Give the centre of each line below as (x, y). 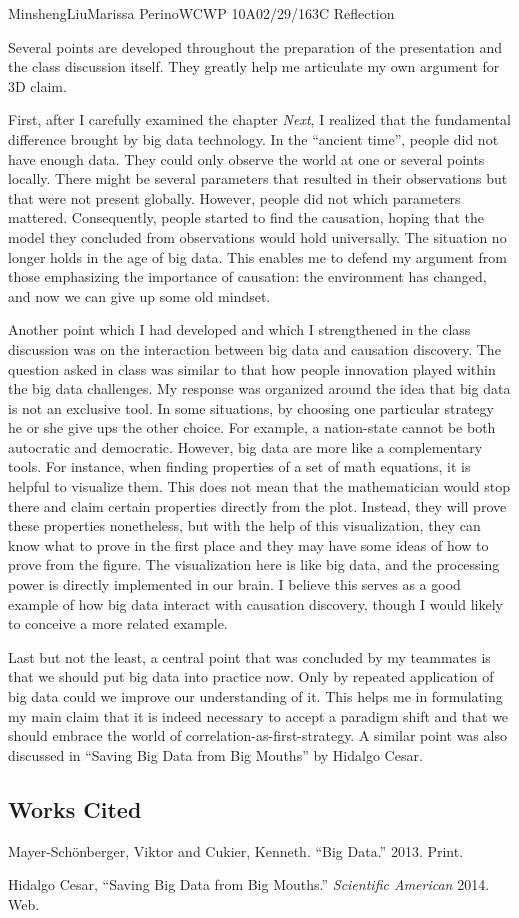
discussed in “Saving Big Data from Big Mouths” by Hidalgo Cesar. (215, 754)
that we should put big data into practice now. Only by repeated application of (251, 676)
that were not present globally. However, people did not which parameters (234, 197)
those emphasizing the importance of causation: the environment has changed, (247, 276)
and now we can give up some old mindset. (139, 295)
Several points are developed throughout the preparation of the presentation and (255, 46)
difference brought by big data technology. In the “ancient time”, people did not (253, 138)
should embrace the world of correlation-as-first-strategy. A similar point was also (257, 735)
